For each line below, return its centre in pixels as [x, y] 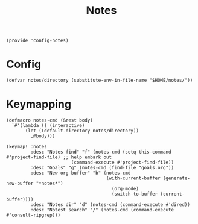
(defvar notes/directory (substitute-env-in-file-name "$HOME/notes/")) [100, 81]
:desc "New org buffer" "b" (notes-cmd [81, 173]
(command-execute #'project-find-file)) [122, 163]
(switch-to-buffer [135, 194]
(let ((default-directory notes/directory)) [82, 131]
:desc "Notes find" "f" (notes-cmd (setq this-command [101, 152]
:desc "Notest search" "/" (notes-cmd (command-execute [102, 210]
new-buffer [20, 184]
